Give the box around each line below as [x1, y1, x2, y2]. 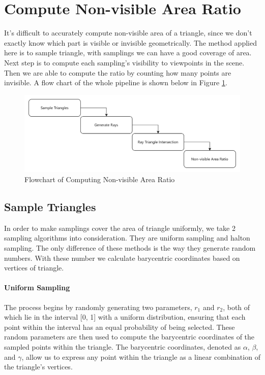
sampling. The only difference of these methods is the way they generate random [4, 243, 256, 253]
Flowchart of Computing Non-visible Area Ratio [24, 174, 175, 185]
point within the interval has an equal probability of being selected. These [4, 321, 235, 332]
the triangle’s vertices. [4, 361, 73, 372]
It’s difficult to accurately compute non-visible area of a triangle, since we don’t [4, 27, 252, 38]
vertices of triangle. [4, 262, 64, 273]
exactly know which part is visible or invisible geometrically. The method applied [4, 37, 257, 48]
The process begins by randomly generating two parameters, [4, 301, 192, 312]
